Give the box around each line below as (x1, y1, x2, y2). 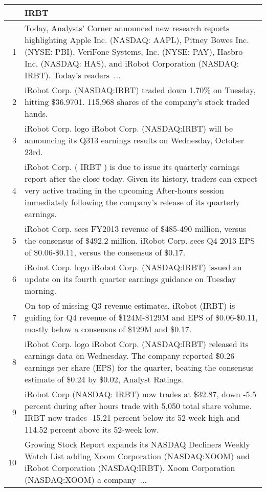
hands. (25, 108, 48, 119)
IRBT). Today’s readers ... (25, 69, 121, 81)
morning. (25, 285, 57, 296)
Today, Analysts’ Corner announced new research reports (25, 22, 230, 34)
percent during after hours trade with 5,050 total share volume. (25, 400, 252, 412)
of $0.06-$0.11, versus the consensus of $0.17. (25, 246, 186, 258)
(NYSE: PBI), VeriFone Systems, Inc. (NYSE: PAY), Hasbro (25, 46, 243, 57)
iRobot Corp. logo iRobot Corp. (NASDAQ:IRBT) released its (25, 338, 249, 350)
